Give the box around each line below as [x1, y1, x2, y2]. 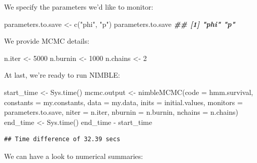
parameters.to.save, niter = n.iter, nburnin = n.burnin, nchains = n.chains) [4, 107, 238, 117]
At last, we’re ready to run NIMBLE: [4, 70, 120, 80]
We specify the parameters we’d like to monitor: [4, 2, 154, 12]
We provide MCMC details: [4, 36, 90, 46]
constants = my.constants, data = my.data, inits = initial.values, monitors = [4, 96, 243, 107]
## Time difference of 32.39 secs [4, 136, 121, 143]
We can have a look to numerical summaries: [4, 150, 143, 161]
